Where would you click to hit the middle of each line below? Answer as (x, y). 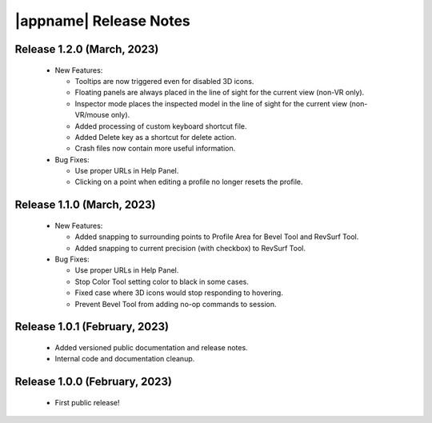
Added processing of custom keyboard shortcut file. (161, 126)
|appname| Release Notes (103, 21)
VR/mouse (92, 115)
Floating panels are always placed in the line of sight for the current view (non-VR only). (220, 93)
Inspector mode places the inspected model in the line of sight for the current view (211, 103)
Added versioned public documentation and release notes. (151, 348)
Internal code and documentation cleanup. (125, 359)
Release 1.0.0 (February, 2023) (93, 382)
